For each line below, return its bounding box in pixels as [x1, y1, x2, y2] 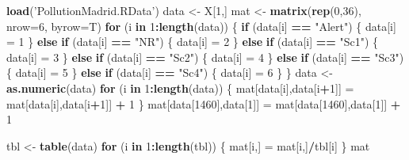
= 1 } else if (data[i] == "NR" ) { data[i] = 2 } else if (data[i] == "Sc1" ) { [6, 33, 379, 50]
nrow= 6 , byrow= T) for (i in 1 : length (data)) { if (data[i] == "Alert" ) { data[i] [6, 17, 396, 34]
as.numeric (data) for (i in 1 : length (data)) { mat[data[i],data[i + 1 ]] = [6, 79, 354, 96]
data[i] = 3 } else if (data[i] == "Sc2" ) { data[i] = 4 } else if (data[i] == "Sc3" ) [6, 48, 404, 65]
